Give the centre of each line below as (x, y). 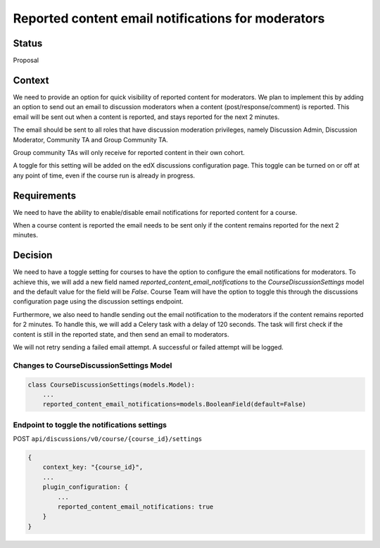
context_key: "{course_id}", (93, 467)
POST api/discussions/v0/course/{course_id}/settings (108, 439)
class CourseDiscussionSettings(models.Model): (111, 385)
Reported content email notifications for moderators (169, 18)
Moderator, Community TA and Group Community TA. (90, 139)
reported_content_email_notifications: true (135, 507)
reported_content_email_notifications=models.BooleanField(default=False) (174, 404)
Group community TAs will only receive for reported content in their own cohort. (129, 152)
